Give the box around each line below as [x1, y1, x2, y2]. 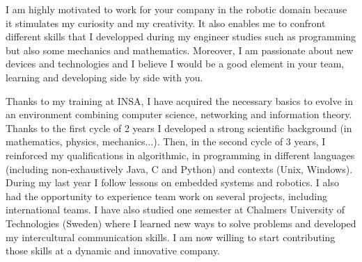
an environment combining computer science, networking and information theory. [6, 107, 352, 122]
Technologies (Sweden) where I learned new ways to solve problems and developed [6, 215, 356, 230]
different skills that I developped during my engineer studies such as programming [6, 29, 356, 44]
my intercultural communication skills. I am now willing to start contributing [6, 229, 336, 244]
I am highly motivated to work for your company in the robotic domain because [6, 2, 347, 16]
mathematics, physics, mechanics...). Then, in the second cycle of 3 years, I [6, 134, 326, 149]
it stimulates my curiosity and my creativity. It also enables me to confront [6, 15, 326, 30]
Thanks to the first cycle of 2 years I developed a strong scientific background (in [6, 120, 352, 135]
